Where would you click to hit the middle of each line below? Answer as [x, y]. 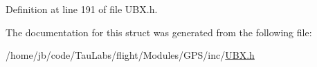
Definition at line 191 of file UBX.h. [82, 9]
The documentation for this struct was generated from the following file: [159, 32]
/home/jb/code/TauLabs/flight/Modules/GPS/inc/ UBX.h [130, 55]
